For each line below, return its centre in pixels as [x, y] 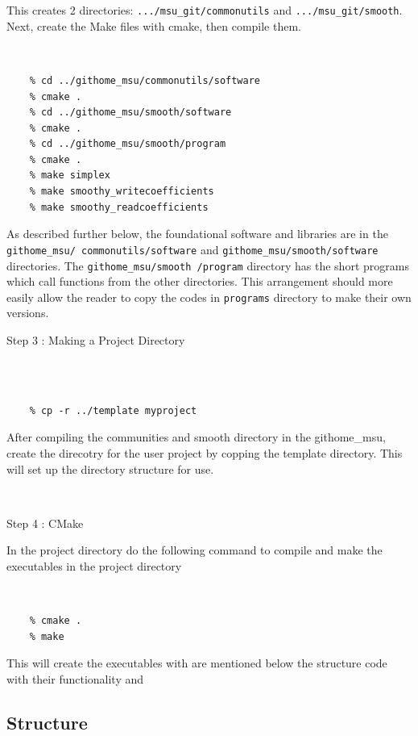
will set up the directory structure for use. [110, 468]
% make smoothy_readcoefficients [119, 207]
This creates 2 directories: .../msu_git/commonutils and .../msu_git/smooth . [205, 10]
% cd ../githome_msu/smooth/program [128, 144]
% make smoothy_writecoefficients [122, 192]
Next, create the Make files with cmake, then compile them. [154, 25]
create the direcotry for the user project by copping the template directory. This [205, 453]
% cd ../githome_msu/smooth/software [130, 113]
